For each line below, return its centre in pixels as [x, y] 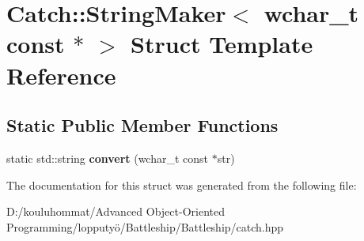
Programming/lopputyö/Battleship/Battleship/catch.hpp [145, 226]
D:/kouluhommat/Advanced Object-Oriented [116, 211]
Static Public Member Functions [142, 125]
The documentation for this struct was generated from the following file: [182, 185]
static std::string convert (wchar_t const [108, 158]
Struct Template [222, 44]
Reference [61, 75]
